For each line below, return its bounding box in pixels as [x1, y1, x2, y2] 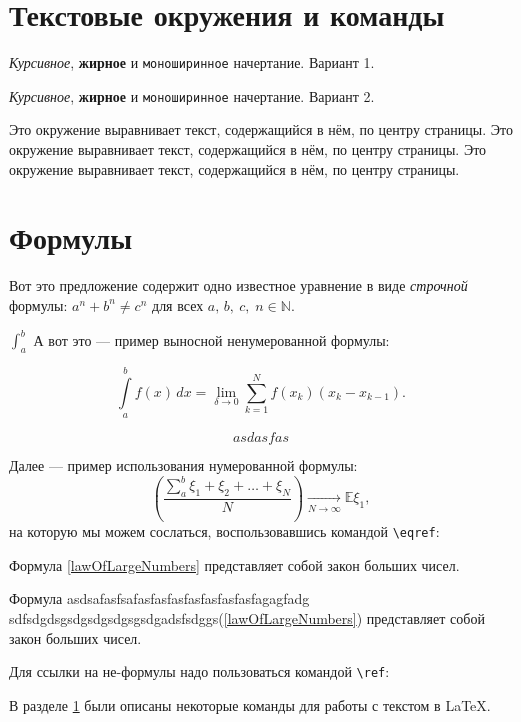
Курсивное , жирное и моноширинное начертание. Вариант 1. [9, 52, 375, 73]
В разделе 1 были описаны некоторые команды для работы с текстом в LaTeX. [9, 694, 491, 715]
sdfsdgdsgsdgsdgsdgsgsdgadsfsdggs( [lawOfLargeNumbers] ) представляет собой [9, 607, 485, 628]
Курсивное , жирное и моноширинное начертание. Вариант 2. [9, 85, 375, 106]
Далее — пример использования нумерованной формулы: [9, 455, 358, 476]
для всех [152, 294, 204, 315]
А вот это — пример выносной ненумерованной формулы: [33, 329, 390, 350]
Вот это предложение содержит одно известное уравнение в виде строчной [9, 275, 468, 296]
